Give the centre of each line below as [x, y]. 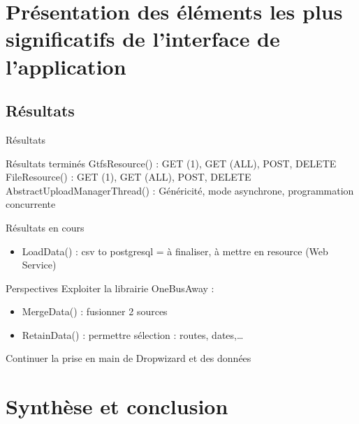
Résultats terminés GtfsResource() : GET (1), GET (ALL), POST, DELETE [171, 163]
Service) [39, 265]
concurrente [31, 204]
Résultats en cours [45, 227]
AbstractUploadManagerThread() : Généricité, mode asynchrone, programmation [180, 190]
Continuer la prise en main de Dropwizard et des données [129, 358]
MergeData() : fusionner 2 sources [95, 311]
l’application [66, 66]
